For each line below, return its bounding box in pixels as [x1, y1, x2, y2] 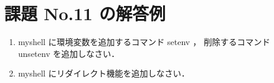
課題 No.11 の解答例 [4, 1, 165, 25]
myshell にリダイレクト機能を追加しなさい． [18, 67, 190, 79]
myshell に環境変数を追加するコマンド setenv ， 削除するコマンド [18, 36, 270, 48]
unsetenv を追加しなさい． [18, 47, 120, 59]
